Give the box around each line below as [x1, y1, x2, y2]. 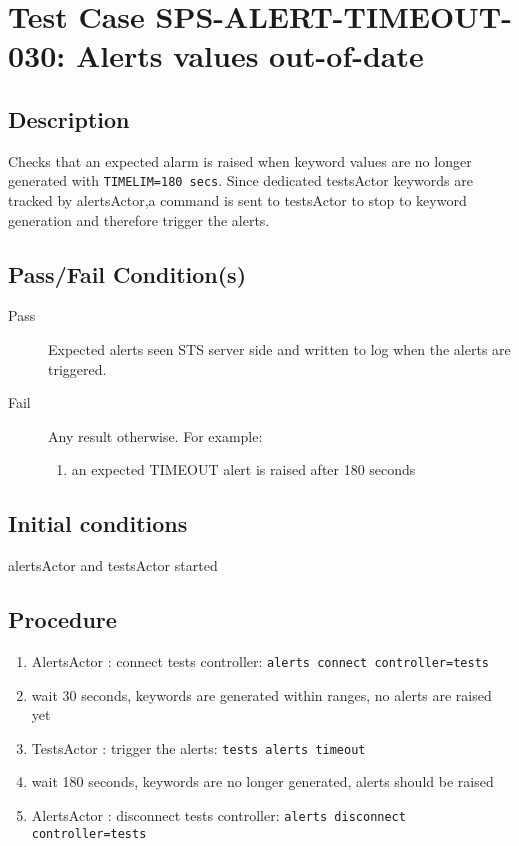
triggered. [48, 358, 107, 379]
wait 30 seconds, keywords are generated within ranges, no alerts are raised [31, 684, 492, 705]
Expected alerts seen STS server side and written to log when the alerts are [48, 339, 511, 359]
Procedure [8, 604, 117, 635]
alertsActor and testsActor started [8, 555, 218, 576]
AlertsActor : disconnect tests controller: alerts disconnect [31, 805, 406, 826]
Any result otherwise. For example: [48, 425, 263, 446]
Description [8, 103, 130, 134]
